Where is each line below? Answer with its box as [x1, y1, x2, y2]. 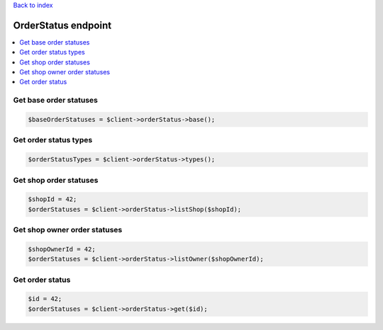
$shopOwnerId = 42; [28, 245, 96, 253]
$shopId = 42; [28, 195, 77, 203]
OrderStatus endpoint [13, 19, 112, 31]
